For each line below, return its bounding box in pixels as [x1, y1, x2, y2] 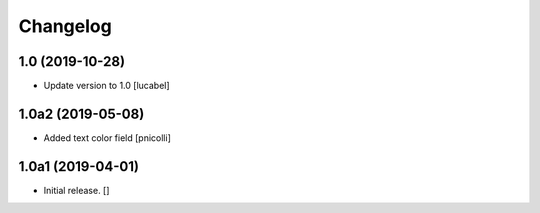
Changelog [18, 15, 112, 37]
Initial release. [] [43, 184, 110, 196]
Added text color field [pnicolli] [43, 131, 172, 144]
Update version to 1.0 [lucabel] [43, 80, 170, 92]
